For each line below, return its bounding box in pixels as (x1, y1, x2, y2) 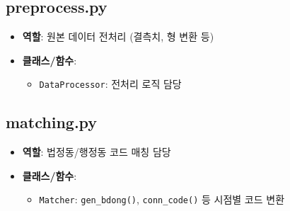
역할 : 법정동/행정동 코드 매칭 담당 (22, 144, 171, 159)
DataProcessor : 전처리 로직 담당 (39, 76, 182, 91)
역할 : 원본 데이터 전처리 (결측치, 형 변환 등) (22, 29, 214, 44)
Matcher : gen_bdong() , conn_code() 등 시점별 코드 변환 (39, 192, 285, 207)
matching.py (6, 111, 98, 133)
